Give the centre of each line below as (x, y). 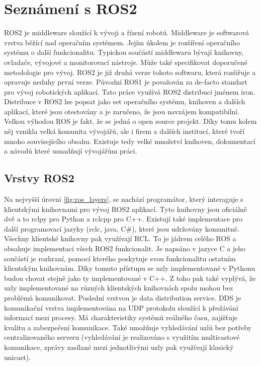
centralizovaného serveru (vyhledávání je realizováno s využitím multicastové (122, 337)
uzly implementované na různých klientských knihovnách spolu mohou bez (119, 288)
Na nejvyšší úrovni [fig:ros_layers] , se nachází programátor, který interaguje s (124, 199)
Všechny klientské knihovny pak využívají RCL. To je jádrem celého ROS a (120, 238)
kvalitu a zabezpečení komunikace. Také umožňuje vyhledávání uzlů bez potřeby (128, 327)
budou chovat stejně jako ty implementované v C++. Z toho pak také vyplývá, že (130, 278)
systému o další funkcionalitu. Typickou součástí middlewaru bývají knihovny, (124, 52)
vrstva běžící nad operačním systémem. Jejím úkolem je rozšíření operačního (122, 42)
